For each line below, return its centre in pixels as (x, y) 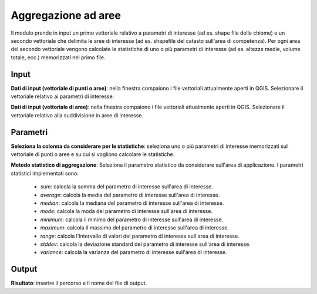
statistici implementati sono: (45, 173)
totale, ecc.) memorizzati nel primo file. (58, 57)
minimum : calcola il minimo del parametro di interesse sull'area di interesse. (132, 219)
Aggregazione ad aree (66, 15)
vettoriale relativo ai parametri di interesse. (63, 96)
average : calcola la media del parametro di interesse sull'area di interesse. (130, 195)
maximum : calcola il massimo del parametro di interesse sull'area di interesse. (134, 228)
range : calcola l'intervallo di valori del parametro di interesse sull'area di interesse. (140, 236)
